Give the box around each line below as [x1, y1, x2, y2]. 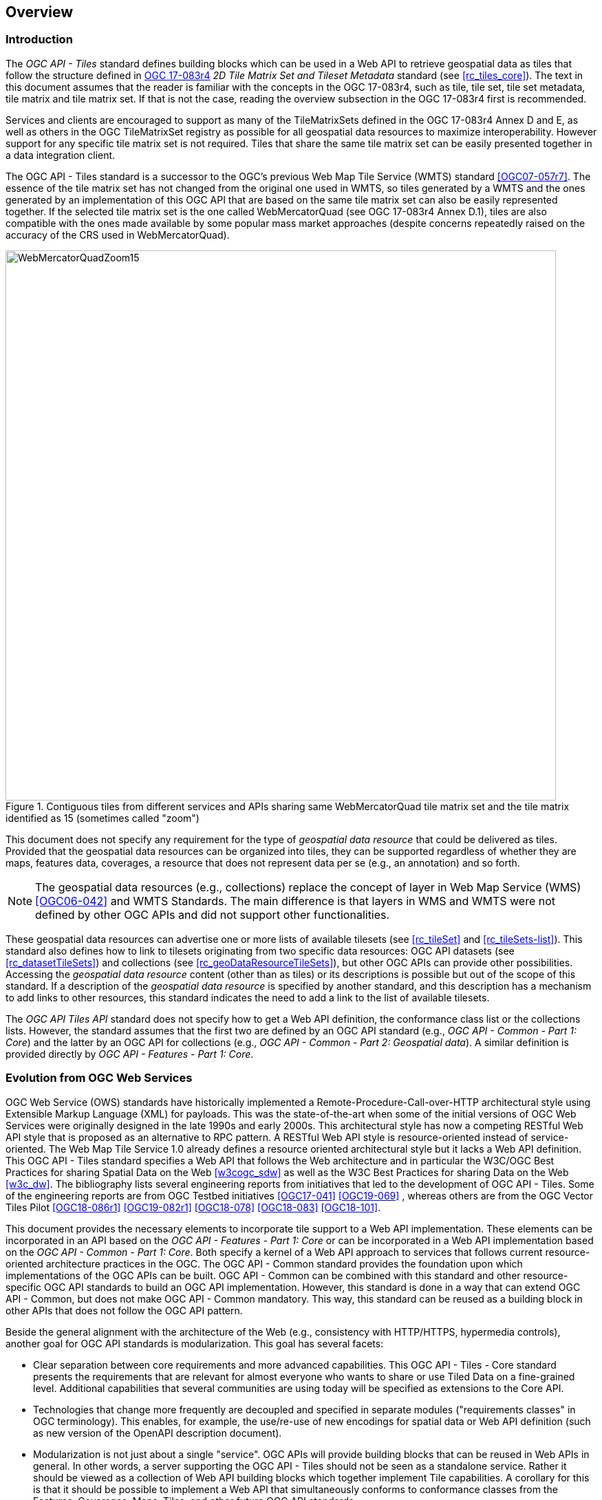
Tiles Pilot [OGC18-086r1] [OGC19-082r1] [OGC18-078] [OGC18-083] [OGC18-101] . [6, 1201, 381, 1213]
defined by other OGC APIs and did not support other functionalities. [35, 907, 390, 922]
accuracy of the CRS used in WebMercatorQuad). [6, 228, 230, 241]
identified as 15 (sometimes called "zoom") [6, 812, 200, 824]
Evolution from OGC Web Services [6, 1071, 193, 1085]
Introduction [6, 32, 73, 47]
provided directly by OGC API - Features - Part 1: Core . [6, 1047, 254, 1060]
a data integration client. [6, 149, 116, 161]
